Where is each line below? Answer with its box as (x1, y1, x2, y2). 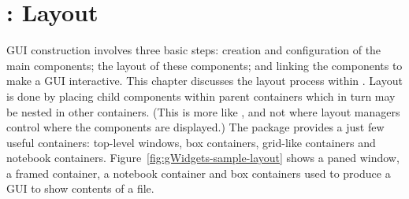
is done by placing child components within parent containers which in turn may (6, 87, 396, 104)
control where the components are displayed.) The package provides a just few (6, 119, 385, 135)
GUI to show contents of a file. (6, 180, 154, 197)
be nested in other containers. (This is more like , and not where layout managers (6, 103, 400, 120)
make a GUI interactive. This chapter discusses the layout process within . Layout (6, 72, 403, 89)
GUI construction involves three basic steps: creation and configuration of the (6, 42, 381, 58)
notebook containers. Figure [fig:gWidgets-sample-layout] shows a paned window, (6, 149, 400, 166)
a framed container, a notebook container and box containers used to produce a (6, 164, 391, 181)
